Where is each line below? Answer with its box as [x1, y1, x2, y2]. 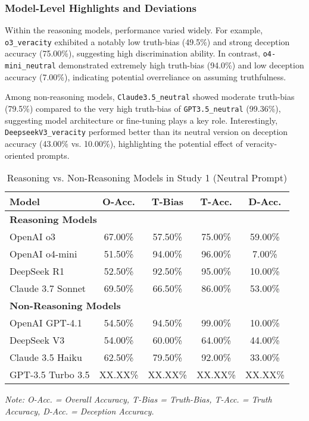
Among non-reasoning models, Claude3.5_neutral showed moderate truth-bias [5, 90, 295, 103]
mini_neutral [5, 62, 56, 71]
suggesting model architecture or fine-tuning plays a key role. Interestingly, [5, 114, 278, 126]
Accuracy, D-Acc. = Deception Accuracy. [5, 404, 154, 417]
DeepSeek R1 [10, 264, 64, 278]
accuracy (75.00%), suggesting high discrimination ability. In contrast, [5, 47, 261, 59]
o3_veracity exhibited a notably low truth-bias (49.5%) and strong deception [5, 35, 290, 48]
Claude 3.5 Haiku [10, 350, 82, 365]
